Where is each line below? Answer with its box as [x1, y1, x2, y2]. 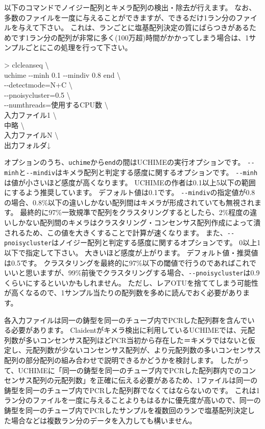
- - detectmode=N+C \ [4, 79, 73, 90]
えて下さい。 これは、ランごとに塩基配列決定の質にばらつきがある [25, 22, 249, 33]
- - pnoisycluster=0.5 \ [4, 89, 70, 100]
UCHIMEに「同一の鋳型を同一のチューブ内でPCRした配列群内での [18, 364, 242, 375]
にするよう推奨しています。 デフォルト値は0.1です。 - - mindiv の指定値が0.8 [4, 187, 255, 198]
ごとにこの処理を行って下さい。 [25, 42, 132, 53]
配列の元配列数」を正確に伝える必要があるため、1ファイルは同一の [32, 375, 258, 385]
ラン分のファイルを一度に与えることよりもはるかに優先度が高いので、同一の [4, 395, 261, 405]
